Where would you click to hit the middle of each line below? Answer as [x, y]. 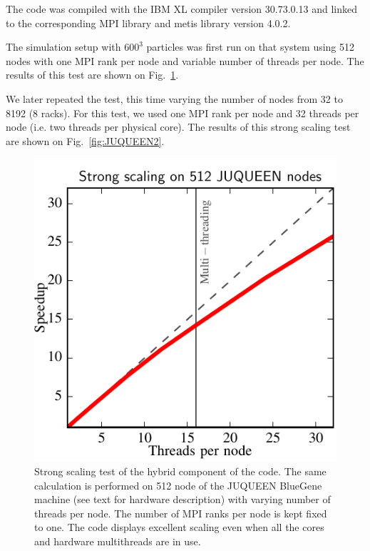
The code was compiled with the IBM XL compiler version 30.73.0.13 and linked [181, 9]
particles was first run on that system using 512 [251, 47]
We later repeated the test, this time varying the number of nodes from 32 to [174, 98]
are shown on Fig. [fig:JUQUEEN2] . [85, 140]
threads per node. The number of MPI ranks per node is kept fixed [181, 513]
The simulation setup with [63, 47]
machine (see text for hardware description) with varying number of [183, 499]
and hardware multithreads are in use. [118, 541]
